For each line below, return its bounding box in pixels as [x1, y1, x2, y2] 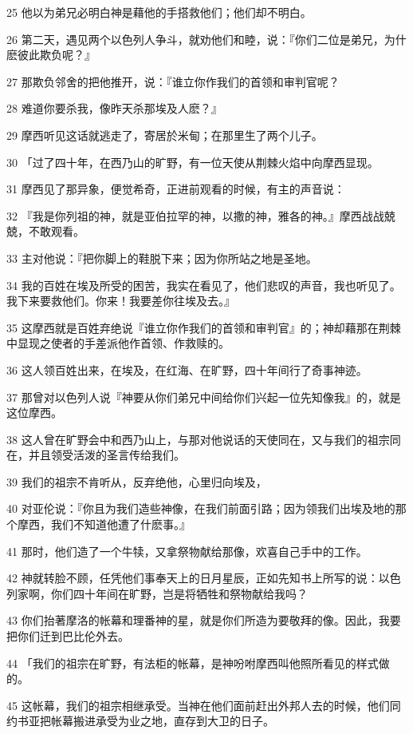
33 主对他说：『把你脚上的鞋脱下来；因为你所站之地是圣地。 [6, 249, 317, 266]
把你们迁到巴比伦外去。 [6, 628, 129, 645]
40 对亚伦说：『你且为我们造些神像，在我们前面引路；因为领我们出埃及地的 [6, 500, 395, 517]
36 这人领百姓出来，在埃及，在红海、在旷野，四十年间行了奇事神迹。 [6, 361, 368, 378]
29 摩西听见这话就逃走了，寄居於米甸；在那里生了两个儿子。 [6, 126, 323, 143]
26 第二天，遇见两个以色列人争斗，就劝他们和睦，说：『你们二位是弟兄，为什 [6, 30, 407, 47]
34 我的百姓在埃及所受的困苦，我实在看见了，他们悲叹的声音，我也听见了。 [6, 276, 401, 293]
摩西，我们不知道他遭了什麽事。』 [17, 516, 191, 533]
